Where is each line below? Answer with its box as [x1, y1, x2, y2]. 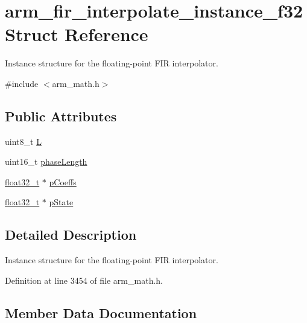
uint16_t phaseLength [5, 155, 87, 168]
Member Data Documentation [5, 303, 197, 322]
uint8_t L [5, 135, 42, 147]
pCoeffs [49, 175, 77, 188]
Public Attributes [5, 106, 117, 125]
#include [5, 77, 39, 89]
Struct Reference [5, 22, 148, 46]
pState [49, 196, 74, 208]
